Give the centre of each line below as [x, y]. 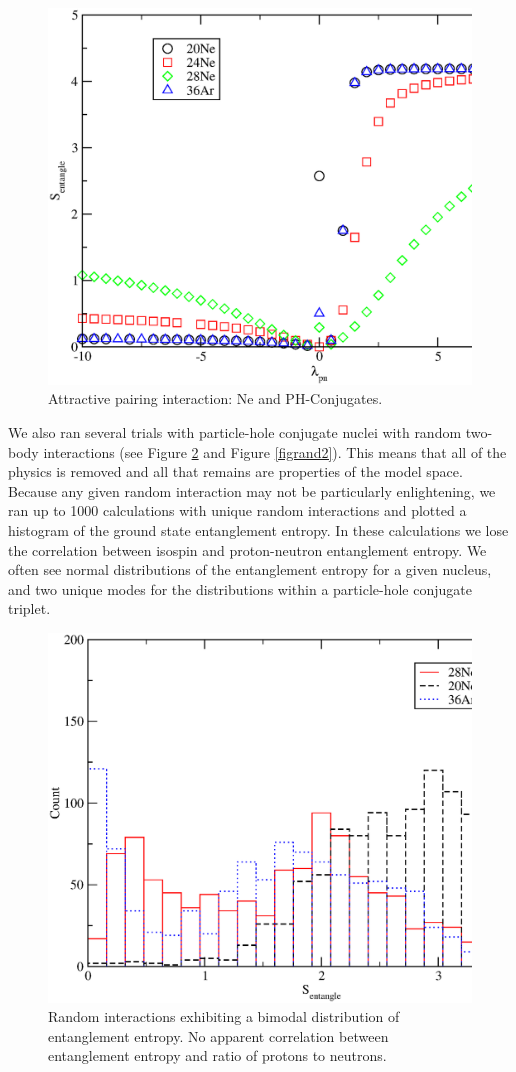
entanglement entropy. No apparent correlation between [218, 1035]
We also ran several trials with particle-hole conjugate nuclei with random [235, 431]
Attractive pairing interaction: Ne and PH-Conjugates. [215, 398]
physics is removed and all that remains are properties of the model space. [235, 471]
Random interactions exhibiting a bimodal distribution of [224, 1016]
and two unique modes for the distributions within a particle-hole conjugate [240, 588]
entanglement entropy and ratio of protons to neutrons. [217, 1055]
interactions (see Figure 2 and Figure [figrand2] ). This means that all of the [275, 451]
